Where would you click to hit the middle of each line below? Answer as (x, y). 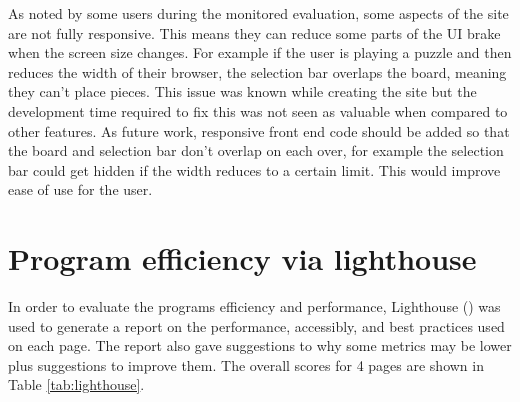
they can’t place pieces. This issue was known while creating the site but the (242, 91)
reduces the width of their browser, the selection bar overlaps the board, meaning (257, 71)
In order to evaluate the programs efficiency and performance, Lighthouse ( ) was (254, 306)
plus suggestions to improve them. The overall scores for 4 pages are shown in (246, 364)
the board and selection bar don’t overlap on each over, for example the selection (256, 150)
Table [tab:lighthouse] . (76, 384)
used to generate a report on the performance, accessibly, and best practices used (256, 325)
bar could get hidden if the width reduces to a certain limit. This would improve (254, 169)
